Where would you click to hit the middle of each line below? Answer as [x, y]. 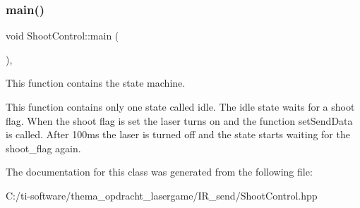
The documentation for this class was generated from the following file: [159, 172]
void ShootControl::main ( [62, 36]
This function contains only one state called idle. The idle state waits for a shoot [180, 106]
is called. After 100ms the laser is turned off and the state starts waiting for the [178, 134]
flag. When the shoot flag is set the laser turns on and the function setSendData [179, 120]
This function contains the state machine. [96, 83]
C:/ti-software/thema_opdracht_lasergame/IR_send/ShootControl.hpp [162, 195]
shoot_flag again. [43, 148]
